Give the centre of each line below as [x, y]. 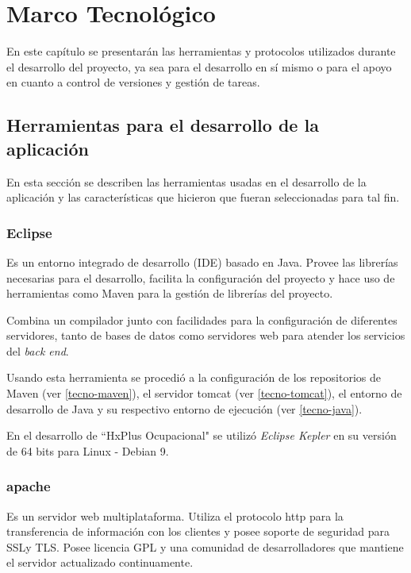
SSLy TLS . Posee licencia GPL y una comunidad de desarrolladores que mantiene [205, 546]
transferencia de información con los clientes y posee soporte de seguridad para [198, 531]
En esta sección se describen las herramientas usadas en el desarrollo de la [186, 181]
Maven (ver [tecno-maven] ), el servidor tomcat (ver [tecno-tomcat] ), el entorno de [204, 393]
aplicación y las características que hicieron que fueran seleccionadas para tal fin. [203, 197]
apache [29, 486]
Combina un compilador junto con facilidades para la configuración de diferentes [202, 319]
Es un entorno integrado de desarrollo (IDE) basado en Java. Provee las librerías [202, 262]
